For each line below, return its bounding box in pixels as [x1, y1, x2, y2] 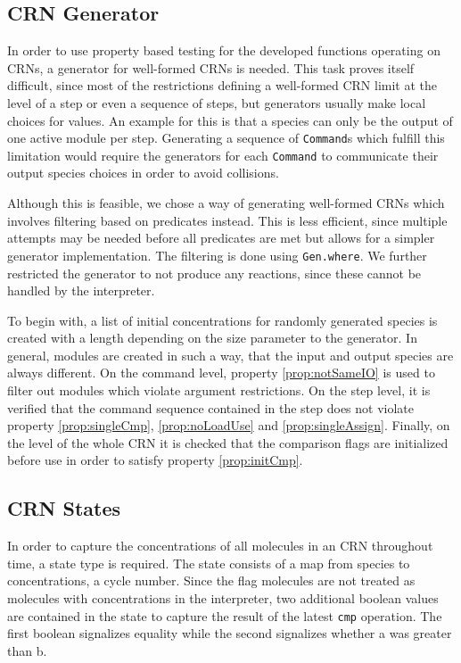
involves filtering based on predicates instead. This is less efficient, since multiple [7, 211, 448, 229]
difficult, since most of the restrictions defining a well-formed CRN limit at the [7, 76, 438, 95]
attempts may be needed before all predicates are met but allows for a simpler [7, 228, 435, 247]
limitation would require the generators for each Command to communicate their [7, 145, 439, 164]
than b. [7, 641, 47, 659]
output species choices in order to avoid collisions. [7, 163, 279, 182]
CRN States [7, 494, 121, 522]
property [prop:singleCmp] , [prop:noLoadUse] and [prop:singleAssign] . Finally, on [7, 416, 450, 435]
